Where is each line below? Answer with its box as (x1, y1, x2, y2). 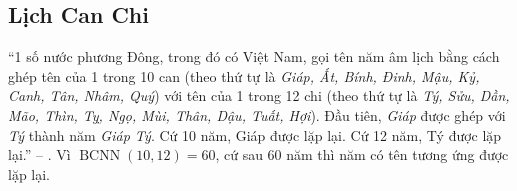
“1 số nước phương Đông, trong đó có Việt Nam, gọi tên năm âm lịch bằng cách (8, 46, 500, 67)
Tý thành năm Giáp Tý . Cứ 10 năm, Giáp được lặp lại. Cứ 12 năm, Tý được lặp (8, 124, 502, 145)
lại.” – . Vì (8, 144, 71, 165)
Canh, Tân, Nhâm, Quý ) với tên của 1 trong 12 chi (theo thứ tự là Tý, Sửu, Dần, (8, 85, 510, 106)
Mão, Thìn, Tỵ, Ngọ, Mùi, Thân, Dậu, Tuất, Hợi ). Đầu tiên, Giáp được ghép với (8, 104, 506, 125)
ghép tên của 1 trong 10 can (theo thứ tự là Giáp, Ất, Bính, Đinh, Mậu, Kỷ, (8, 65, 480, 86)
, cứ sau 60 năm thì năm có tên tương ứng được (215, 144, 509, 165)
